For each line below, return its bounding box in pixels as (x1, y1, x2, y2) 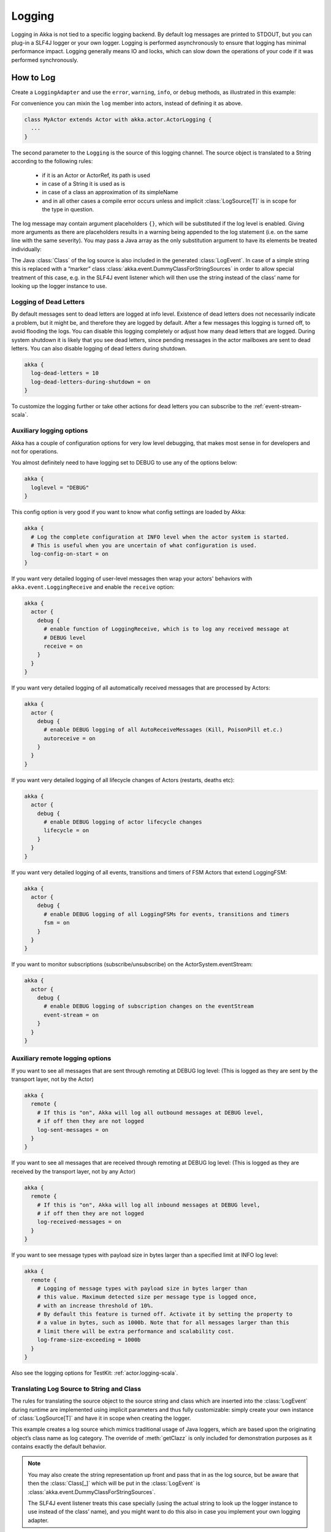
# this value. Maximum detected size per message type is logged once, (37, 1294, 257, 1300)
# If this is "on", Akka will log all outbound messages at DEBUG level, (37, 1109, 264, 1116)
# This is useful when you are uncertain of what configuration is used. (31, 542, 257, 548)
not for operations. (11, 448, 58, 455)
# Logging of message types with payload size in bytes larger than (37, 1284, 248, 1292)
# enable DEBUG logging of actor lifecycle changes (44, 819, 202, 825)
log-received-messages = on (37, 1218, 122, 1226)
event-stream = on (44, 1011, 99, 1018)
